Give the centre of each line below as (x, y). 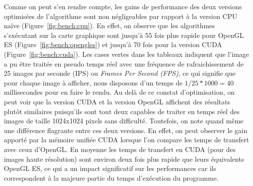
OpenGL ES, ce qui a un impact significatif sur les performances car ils (110, 168)
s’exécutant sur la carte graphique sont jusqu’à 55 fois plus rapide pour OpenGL (124, 35)
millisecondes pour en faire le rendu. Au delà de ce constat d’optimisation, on (119, 92)
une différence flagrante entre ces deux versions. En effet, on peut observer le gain (126, 130)
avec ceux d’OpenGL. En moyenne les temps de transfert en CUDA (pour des (120, 149)
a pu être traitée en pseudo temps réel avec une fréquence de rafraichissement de (124, 63)
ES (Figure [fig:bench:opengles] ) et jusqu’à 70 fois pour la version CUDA (113, 44)
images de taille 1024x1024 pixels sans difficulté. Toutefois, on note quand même (124, 121)
